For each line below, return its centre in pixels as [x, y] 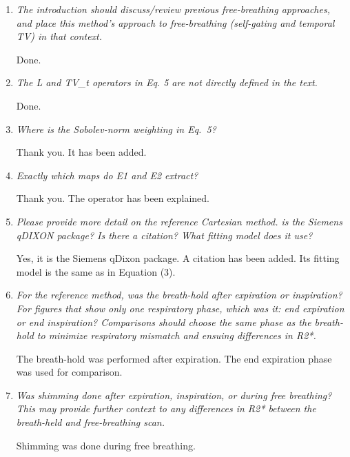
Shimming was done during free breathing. [106, 445]
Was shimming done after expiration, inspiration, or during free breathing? [174, 395]
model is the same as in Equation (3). [96, 271]
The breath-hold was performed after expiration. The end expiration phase [174, 358]
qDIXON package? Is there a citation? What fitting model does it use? [164, 235]
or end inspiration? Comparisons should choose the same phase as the [164, 322]
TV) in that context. [59, 36]
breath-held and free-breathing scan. [91, 422]
